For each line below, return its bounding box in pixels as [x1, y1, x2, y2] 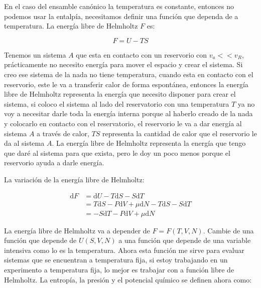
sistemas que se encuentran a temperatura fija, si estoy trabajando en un [4, 254, 228, 265]
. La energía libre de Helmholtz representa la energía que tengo [52, 138, 246, 148]
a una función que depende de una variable [118, 235, 251, 245]
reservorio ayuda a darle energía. [4, 157, 104, 168]
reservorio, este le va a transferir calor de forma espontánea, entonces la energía [4, 79, 248, 89]
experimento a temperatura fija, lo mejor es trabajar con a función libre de [4, 264, 234, 274]
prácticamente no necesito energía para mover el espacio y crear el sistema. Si [4, 59, 243, 70]
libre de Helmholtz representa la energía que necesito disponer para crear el [4, 89, 236, 99]
